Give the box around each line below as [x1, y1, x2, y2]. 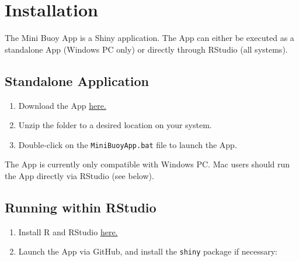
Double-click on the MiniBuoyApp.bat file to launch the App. [18, 138, 237, 150]
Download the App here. [18, 99, 106, 111]
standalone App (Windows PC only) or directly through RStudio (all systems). [5, 43, 288, 55]
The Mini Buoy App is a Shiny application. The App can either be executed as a [5, 32, 294, 44]
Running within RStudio [5, 198, 157, 216]
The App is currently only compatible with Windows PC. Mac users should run [5, 158, 290, 170]
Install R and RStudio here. [18, 225, 118, 238]
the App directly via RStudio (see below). [5, 169, 154, 181]
